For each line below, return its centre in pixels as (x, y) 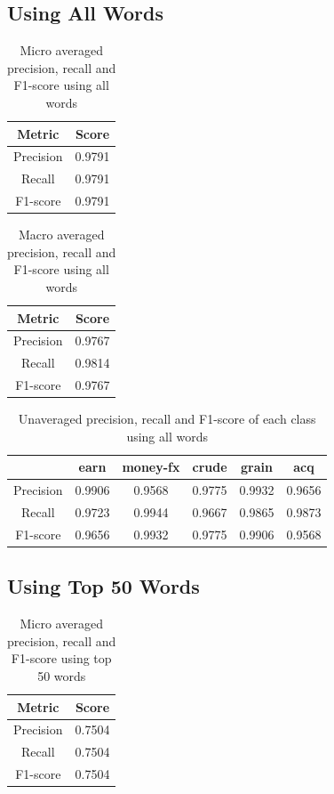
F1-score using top (61, 658)
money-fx (151, 467)
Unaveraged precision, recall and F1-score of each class (167, 419)
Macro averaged (61, 235)
